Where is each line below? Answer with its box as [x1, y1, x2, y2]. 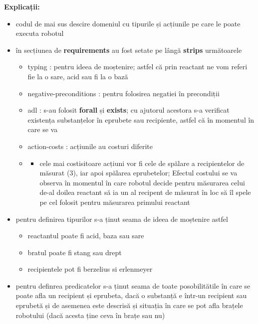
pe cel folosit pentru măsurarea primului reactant [39, 196, 190, 207]
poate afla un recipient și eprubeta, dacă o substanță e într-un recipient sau [15, 290, 247, 301]
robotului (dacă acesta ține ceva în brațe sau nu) [15, 310, 165, 320]
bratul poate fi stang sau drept [27, 247, 122, 257]
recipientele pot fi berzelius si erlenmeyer [27, 264, 153, 274]
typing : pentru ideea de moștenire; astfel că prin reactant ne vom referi [27, 61, 248, 72]
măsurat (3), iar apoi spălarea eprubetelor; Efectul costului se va [39, 167, 238, 178]
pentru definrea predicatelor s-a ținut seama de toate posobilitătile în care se [15, 280, 251, 291]
